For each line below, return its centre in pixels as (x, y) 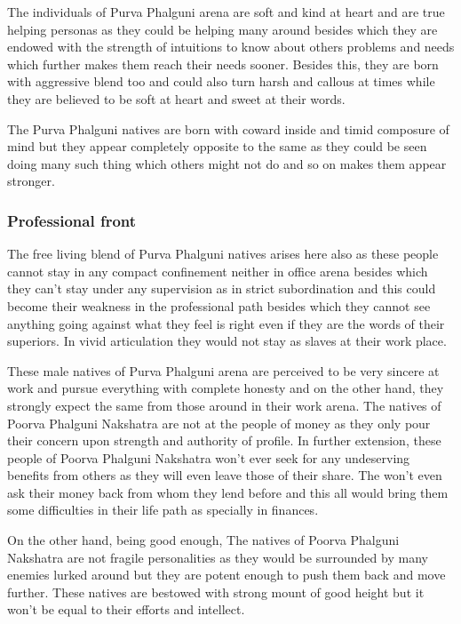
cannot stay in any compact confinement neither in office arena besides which (218, 271)
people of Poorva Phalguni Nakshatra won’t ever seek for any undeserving (209, 457)
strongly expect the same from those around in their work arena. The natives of (224, 405)
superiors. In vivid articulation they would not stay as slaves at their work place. (227, 341)
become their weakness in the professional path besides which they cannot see (219, 305)
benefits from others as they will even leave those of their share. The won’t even (225, 475)
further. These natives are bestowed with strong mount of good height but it (216, 592)
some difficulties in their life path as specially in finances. (163, 510)
